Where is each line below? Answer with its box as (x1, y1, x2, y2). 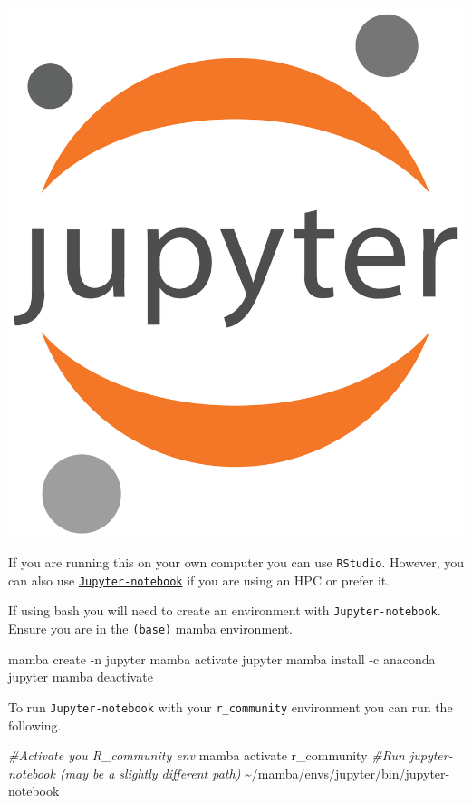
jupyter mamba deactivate (8, 667, 153, 686)
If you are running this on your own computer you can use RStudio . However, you (8, 553, 465, 572)
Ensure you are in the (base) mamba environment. (8, 619, 294, 638)
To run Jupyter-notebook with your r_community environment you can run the (8, 697, 453, 716)
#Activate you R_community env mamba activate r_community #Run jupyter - (8, 746, 453, 765)
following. (8, 715, 62, 734)
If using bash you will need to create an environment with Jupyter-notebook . (8, 601, 441, 620)
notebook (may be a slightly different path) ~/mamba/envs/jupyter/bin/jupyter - (8, 763, 450, 782)
